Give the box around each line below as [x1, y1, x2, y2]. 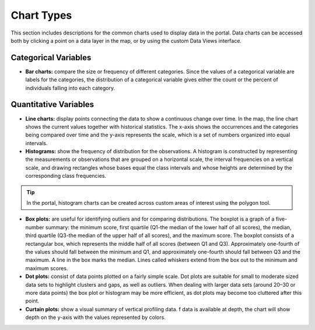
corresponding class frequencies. [25, 173, 107, 180]
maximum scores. [25, 264, 68, 271]
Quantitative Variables [10, 99, 94, 109]
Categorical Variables [10, 53, 92, 63]
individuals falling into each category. [25, 84, 116, 91]
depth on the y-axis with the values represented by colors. [25, 314, 166, 321]
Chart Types [10, 9, 72, 22]
